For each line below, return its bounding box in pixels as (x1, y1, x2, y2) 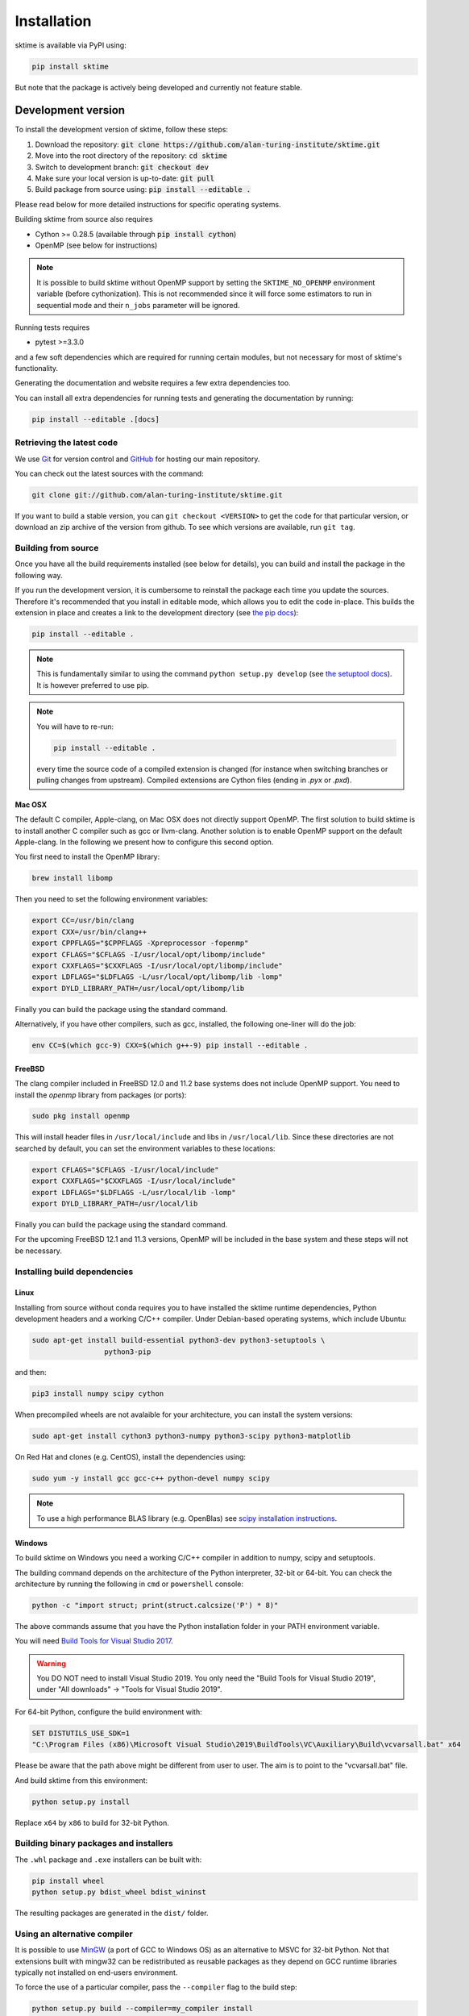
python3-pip (103, 1347, 151, 1356)
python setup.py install (31, 1797, 131, 1806)
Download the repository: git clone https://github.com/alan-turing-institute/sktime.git (35, 140, 380, 149)
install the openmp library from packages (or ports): (15, 1089, 187, 1100)
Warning (36, 1658, 66, 1668)
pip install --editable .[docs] (31, 414, 160, 423)
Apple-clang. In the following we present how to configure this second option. (15, 837, 274, 847)
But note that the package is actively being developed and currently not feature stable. (15, 82, 302, 92)
